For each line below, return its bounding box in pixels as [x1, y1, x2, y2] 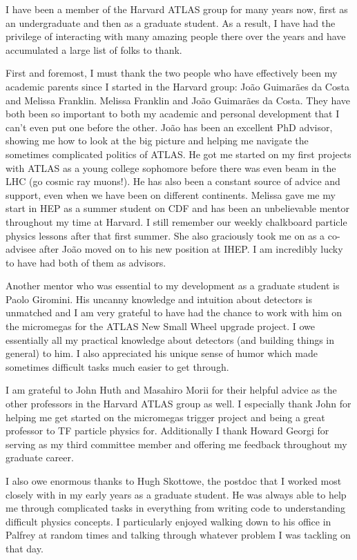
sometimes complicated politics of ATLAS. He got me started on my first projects [6, 146, 351, 161]
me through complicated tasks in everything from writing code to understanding [6, 501, 346, 515]
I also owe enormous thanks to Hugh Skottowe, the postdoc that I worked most [6, 474, 342, 487]
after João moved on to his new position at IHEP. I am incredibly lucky [39, 242, 343, 256]
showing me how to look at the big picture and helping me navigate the [6, 133, 309, 148]
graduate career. [6, 450, 74, 465]
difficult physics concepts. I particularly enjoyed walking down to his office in [6, 514, 331, 528]
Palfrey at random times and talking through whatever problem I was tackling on [6, 528, 351, 542]
